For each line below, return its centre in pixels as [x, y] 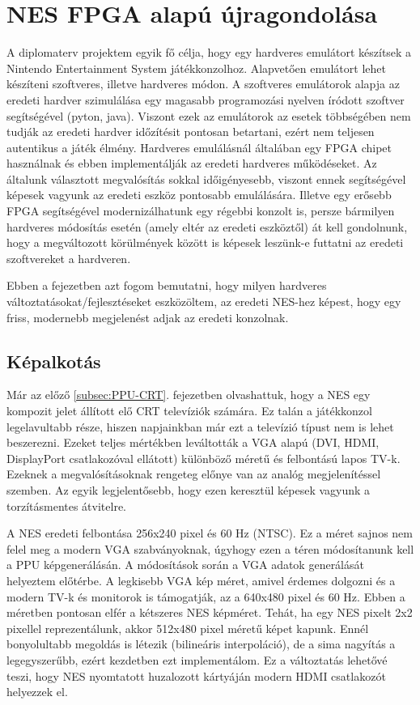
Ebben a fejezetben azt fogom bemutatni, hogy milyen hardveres [167, 285]
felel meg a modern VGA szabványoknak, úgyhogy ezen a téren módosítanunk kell [210, 548]
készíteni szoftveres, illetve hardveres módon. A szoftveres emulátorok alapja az [203, 84]
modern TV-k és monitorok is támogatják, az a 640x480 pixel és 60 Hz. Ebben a [206, 596]
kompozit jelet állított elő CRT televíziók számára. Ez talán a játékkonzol [189, 411]
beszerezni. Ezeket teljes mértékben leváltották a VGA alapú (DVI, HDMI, [193, 442]
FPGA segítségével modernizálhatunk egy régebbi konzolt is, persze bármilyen [201, 211]
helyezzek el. [37, 692]
